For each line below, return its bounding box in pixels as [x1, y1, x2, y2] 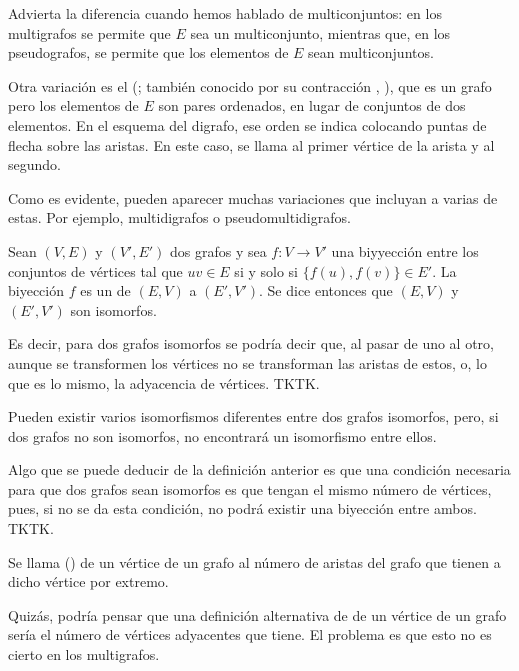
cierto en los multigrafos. [8, 644, 160, 665]
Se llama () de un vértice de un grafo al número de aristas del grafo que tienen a [8, 551, 501, 572]
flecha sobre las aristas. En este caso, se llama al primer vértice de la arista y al [8, 134, 495, 155]
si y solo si [234, 260, 298, 281]
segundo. [8, 154, 61, 175]
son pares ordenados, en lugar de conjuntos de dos [158, 95, 466, 116]
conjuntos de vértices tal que [8, 260, 183, 281]
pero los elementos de [8, 95, 139, 116]
